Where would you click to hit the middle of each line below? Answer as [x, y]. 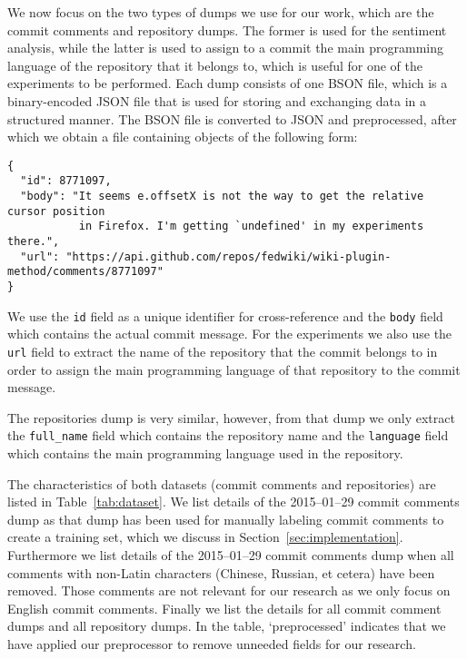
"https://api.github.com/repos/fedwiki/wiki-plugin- [229, 256]
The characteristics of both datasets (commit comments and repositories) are [222, 483]
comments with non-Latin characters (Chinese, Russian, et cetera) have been [221, 572]
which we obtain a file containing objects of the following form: [183, 137]
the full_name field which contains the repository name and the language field [228, 435]
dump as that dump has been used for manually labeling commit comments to [226, 519]
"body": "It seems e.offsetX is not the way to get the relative [222, 197]
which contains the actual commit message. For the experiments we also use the [230, 334]
